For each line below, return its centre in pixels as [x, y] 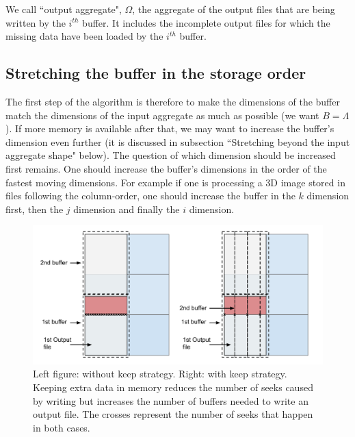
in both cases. [62, 427]
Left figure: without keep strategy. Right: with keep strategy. [160, 374]
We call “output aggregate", [64, 9]
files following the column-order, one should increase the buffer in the [150, 196]
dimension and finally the [127, 209]
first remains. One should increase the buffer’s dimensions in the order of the [166, 168]
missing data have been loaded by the [84, 36]
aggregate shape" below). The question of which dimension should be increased [171, 155]
